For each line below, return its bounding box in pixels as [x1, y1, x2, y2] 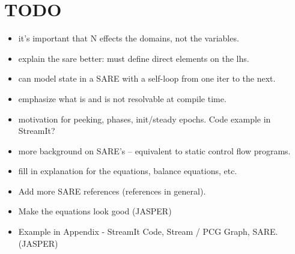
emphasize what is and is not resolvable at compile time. [18, 92, 227, 104]
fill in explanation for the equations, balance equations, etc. [18, 165, 237, 177]
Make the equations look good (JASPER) [18, 205, 172, 217]
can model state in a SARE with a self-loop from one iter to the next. [18, 72, 276, 85]
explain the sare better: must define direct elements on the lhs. [18, 52, 249, 64]
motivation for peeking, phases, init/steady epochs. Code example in [18, 112, 271, 125]
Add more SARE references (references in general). [18, 184, 206, 197]
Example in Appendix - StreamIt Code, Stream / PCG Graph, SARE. [18, 225, 278, 238]
